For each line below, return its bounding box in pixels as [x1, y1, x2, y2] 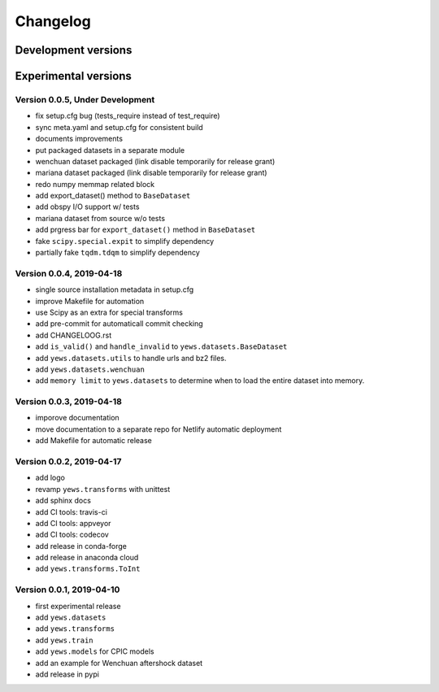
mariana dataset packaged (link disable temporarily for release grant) [35, 168, 267, 178]
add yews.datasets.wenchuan [35, 364, 146, 374]
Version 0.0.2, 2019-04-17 [15, 455, 122, 467]
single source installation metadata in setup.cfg [35, 285, 194, 294]
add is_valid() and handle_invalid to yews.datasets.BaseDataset [35, 342, 288, 351]
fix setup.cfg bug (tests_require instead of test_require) [35, 111, 220, 121]
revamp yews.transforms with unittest [35, 484, 171, 494]
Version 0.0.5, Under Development [15, 94, 155, 105]
